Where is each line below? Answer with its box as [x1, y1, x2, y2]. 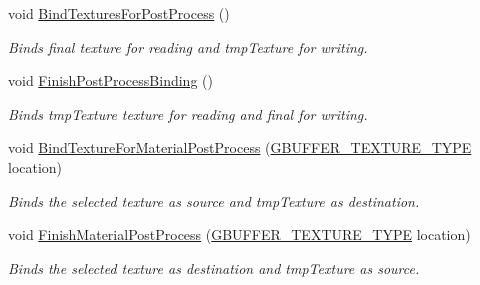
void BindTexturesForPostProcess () [8, 3, 230, 23]
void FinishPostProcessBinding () [8, 70, 213, 91]
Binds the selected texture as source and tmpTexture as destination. [8, 190, 420, 211]
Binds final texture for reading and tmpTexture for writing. [8, 36, 368, 57]
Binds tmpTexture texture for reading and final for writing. [8, 103, 368, 124]
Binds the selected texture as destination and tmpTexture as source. [8, 257, 420, 278]
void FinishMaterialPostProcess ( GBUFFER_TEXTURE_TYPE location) [8, 224, 471, 245]
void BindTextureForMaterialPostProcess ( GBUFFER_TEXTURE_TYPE [8, 137, 472, 158]
